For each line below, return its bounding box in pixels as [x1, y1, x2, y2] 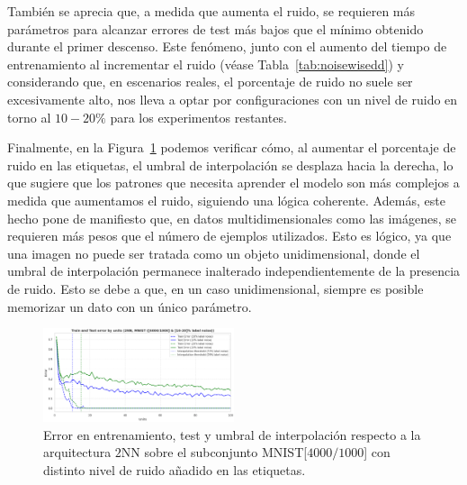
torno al [7, 107, 51, 126]
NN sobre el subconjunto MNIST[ [121, 443, 308, 462]
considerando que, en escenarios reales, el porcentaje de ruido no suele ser [7, 72, 413, 91]
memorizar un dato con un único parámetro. [7, 297, 252, 316]
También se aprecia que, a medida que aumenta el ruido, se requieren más [7, 2, 416, 20]
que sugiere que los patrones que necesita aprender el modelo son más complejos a [7, 173, 460, 192]
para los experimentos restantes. [110, 107, 287, 126]
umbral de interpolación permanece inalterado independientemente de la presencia [7, 261, 461, 280]
